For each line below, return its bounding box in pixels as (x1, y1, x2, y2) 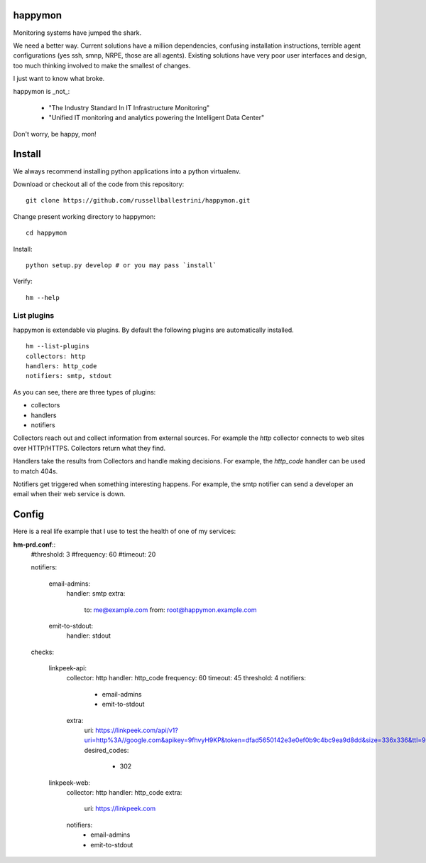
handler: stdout (66, 631, 111, 640)
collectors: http (26, 352, 86, 360)
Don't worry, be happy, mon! (13, 129, 97, 138)
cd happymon (26, 229, 67, 237)
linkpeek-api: (48, 664, 87, 672)
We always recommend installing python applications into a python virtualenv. (13, 167, 241, 176)
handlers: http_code (26, 362, 97, 370)
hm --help (26, 294, 60, 301)
